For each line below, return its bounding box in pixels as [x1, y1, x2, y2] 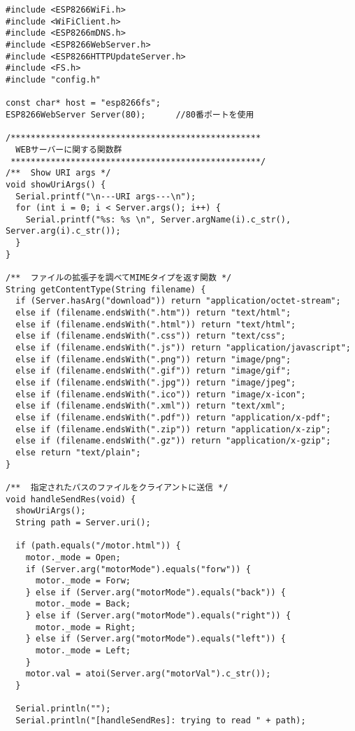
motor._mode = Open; [25, 552, 121, 562]
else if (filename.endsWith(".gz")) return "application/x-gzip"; [15, 436, 331, 446]
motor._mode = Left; [35, 646, 131, 656]
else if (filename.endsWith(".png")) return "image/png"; [15, 354, 291, 364]
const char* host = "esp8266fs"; [6, 98, 161, 108]
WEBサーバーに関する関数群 [15, 144, 122, 155]
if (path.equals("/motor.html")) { [15, 541, 181, 551]
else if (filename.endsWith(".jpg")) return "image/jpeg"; [15, 378, 296, 388]
